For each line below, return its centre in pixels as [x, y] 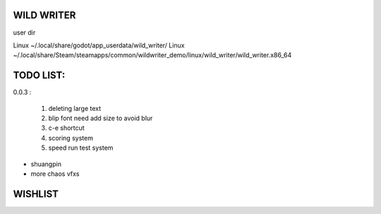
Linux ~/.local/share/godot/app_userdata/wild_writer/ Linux [99, 45]
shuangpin [46, 164]
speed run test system [81, 148]
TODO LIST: [39, 75]
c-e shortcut [66, 128]
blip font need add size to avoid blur [101, 118]
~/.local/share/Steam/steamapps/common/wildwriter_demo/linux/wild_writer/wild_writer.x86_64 [152, 55]
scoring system [71, 138]
